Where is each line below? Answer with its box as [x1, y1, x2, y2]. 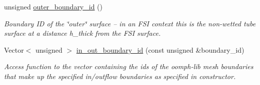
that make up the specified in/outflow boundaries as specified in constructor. [4, 71, 236, 81]
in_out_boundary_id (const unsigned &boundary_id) [76, 44, 244, 55]
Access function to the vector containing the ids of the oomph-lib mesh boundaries [4, 61, 253, 72]
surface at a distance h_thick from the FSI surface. [4, 28, 161, 38]
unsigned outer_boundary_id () [4, 1, 103, 11]
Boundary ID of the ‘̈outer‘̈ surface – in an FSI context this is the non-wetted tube [4, 18, 256, 28]
